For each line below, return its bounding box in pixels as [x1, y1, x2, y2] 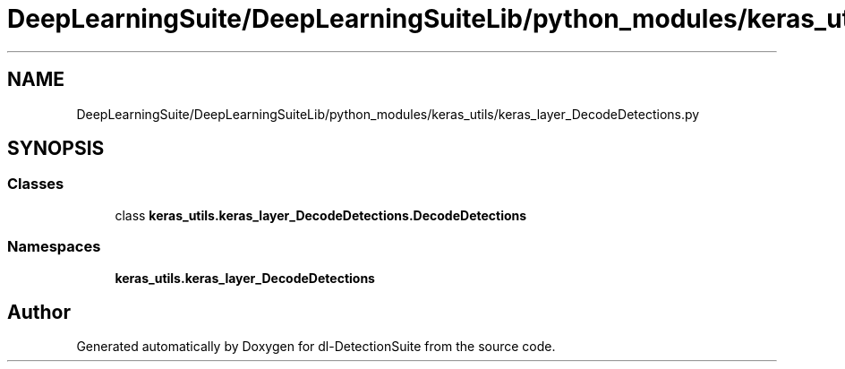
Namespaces [7, 237, 101, 256]
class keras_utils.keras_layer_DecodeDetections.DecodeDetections [115, 207, 527, 223]
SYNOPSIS [7, 137, 105, 160]
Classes [7, 175, 64, 193]
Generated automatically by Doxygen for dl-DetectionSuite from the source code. [76, 339, 556, 355]
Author [7, 300, 71, 323]
